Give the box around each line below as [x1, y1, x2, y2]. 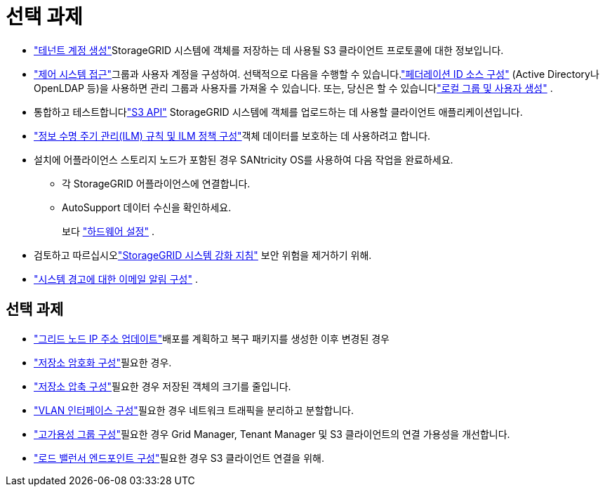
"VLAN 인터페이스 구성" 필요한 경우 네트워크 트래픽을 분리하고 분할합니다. [34, 404, 354, 416]
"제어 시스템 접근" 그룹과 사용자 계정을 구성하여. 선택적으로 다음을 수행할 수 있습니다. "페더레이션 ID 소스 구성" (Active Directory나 [34, 67, 599, 80]
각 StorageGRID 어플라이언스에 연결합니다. [62, 177, 251, 190]
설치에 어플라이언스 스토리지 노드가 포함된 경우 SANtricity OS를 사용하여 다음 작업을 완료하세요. [34, 153, 453, 166]
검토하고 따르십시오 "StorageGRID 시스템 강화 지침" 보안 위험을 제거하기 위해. [34, 248, 372, 261]
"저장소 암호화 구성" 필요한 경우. [34, 356, 172, 368]
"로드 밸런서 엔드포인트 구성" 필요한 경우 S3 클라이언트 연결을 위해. [34, 451, 324, 464]
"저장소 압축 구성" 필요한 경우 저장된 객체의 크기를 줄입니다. [34, 380, 291, 392]
